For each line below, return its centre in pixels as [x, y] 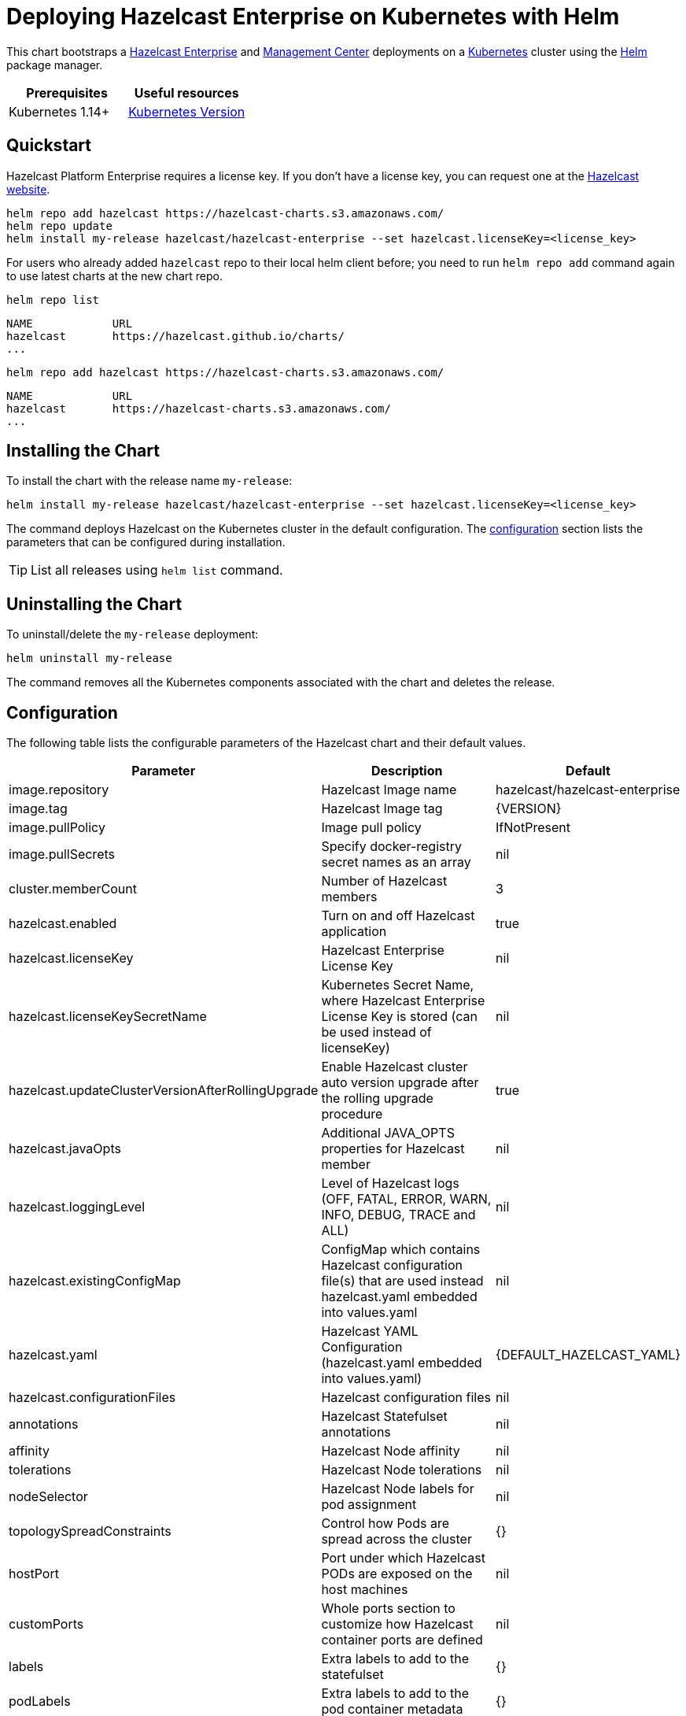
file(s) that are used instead [402, 1281]
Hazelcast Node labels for [398, 1489]
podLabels [40, 1701]
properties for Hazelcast [393, 1149]
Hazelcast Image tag [382, 809]
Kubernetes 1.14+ [59, 111]
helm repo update [59, 226]
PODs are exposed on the [397, 1574]
